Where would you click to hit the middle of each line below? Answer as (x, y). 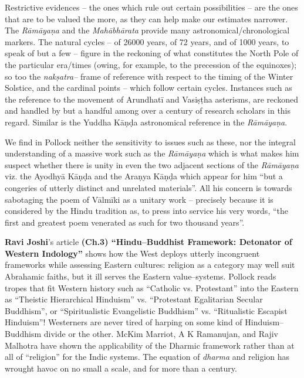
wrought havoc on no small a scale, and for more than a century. (121, 368)
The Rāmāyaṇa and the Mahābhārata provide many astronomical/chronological (147, 30)
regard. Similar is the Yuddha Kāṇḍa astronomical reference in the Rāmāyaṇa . (146, 122)
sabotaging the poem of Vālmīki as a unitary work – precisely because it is (139, 199)
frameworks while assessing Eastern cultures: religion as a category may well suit (150, 265)
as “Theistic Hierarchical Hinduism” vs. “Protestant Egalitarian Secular (134, 299)
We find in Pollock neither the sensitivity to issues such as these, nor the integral (150, 142)
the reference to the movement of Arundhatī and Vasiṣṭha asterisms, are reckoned (151, 99)
